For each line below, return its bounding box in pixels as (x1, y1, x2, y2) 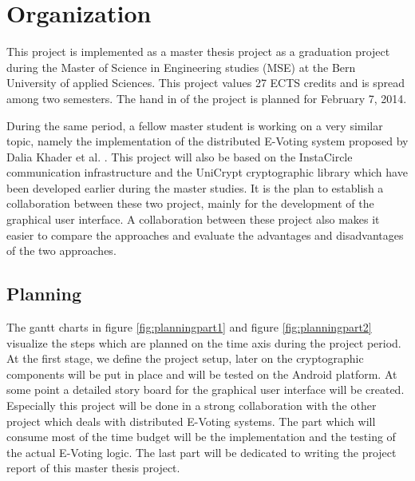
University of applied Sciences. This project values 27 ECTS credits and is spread (6, 74, 405, 91)
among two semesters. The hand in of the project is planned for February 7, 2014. (6, 89, 407, 106)
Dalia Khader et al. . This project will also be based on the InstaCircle (6, 148, 353, 165)
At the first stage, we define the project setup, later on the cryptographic (6, 350, 364, 367)
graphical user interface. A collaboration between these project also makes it (6, 211, 380, 228)
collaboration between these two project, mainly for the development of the (6, 195, 374, 212)
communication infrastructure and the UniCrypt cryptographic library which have (6, 164, 408, 181)
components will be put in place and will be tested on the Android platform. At (6, 365, 397, 382)
